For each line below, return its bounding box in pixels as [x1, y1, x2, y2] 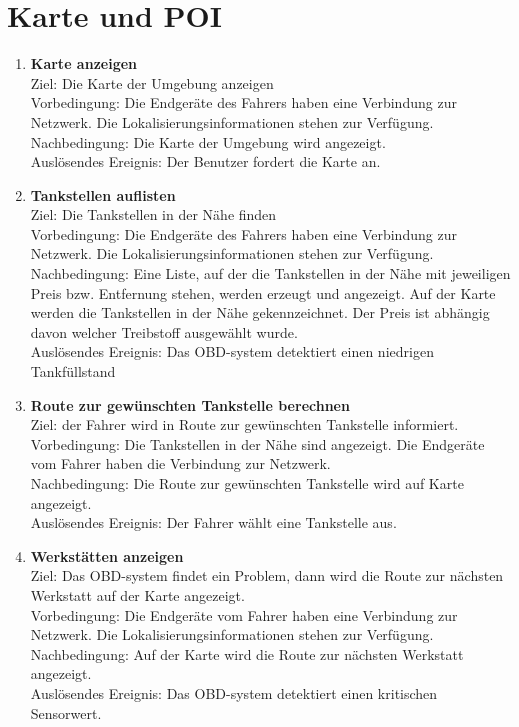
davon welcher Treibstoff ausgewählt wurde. [30, 321, 298, 342]
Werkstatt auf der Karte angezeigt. [30, 584, 245, 605]
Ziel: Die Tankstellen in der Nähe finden [30, 204, 277, 225]
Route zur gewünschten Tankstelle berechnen [30, 394, 350, 415]
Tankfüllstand [30, 361, 116, 382]
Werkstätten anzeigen [30, 545, 184, 566]
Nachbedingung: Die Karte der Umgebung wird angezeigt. [30, 131, 386, 152]
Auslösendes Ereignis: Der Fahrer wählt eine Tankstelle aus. [30, 512, 397, 533]
